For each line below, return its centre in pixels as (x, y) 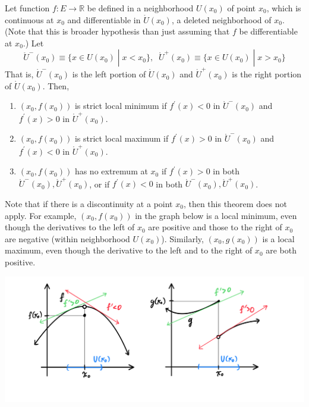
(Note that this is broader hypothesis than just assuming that (117, 31)
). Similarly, (182, 238)
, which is (284, 8)
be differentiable (268, 31)
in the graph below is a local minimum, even (216, 215)
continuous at (29, 19)
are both (281, 250)
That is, (19, 74)
